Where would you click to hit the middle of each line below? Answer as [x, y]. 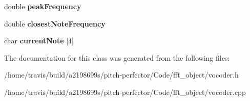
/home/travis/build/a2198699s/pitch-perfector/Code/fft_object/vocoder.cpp [125, 92]
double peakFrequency [43, 6]
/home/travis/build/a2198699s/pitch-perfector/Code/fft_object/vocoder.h [121, 75]
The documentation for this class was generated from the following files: [117, 57]
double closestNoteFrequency [55, 23]
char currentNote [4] [39, 41]
